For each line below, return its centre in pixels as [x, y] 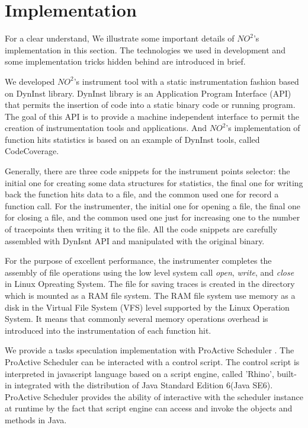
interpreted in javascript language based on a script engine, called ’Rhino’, [139, 373]
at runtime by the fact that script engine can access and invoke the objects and [149, 408]
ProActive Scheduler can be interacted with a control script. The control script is [152, 361]
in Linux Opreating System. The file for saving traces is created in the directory [150, 284]
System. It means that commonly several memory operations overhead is [137, 319]
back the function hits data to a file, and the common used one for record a [142, 194]
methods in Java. [36, 419]
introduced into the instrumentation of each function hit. [108, 330]
